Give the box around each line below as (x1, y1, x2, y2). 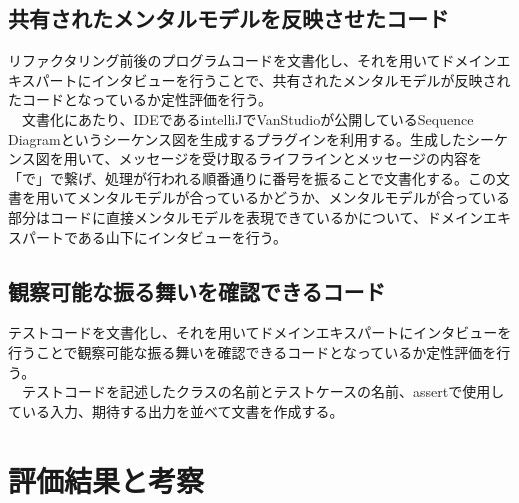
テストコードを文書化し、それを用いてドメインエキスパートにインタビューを (8, 322, 512, 343)
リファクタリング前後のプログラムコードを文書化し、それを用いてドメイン (8, 50, 497, 71)
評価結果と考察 (8, 459, 205, 500)
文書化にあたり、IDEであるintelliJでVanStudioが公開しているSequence (21, 108, 474, 129)
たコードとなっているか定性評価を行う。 (8, 89, 273, 110)
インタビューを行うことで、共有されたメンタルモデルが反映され (91, 69, 511, 90)
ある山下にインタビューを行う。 (77, 226, 288, 247)
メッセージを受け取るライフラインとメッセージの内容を (118, 148, 483, 169)
